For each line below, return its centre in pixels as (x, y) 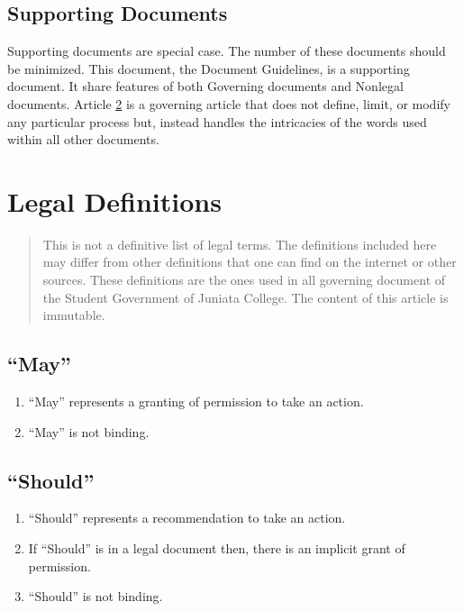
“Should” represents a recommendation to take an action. (187, 518)
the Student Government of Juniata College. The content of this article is (246, 297)
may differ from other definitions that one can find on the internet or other (250, 262)
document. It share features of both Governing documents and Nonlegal (205, 86)
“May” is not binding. (89, 431)
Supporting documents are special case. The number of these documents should (227, 51)
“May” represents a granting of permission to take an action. (196, 401)
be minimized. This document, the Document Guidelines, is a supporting (209, 68)
